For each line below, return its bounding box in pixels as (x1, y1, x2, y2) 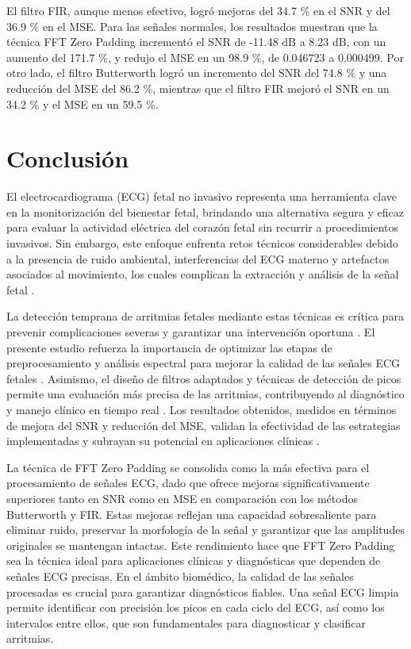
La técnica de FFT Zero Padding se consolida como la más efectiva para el (6, 459, 370, 475)
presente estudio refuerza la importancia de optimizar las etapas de (6, 339, 332, 355)
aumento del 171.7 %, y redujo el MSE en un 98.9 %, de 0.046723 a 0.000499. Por (6, 48, 404, 65)
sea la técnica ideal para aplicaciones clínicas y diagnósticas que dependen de (6, 552, 381, 569)
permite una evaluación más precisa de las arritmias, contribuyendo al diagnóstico (6, 386, 405, 402)
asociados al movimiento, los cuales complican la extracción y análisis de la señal (6, 266, 399, 282)
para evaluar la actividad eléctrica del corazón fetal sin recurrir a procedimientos (6, 219, 399, 236)
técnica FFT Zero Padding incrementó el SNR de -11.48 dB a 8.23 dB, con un (6, 33, 386, 50)
